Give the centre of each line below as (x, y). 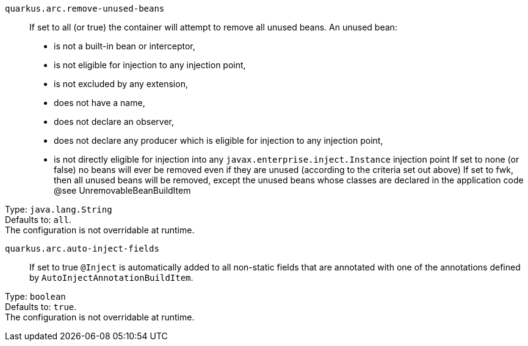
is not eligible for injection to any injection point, (150, 65)
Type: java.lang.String (59, 209)
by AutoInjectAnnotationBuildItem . (111, 277)
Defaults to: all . (38, 220)
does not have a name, (99, 103)
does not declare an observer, (114, 122)
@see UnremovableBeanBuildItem (122, 190)
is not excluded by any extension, (121, 84)
